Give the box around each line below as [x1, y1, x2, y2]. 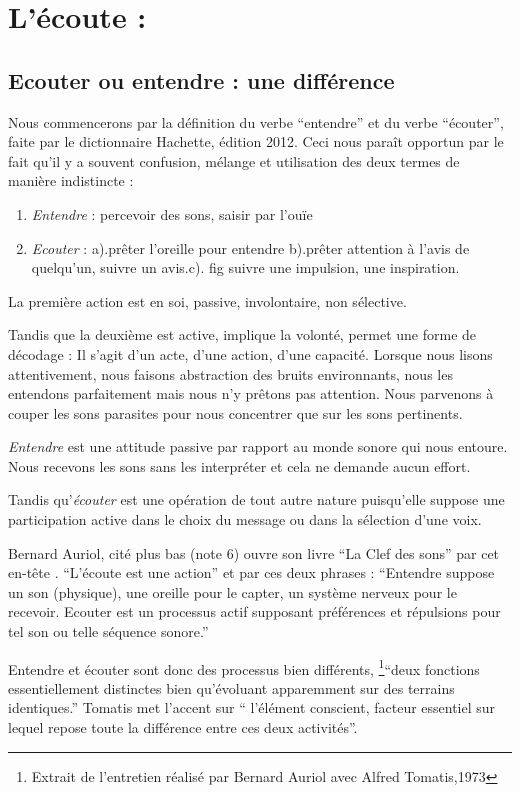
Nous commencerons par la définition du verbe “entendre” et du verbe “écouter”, [8, 111, 504, 132]
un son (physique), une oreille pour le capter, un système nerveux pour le [8, 581, 457, 602]
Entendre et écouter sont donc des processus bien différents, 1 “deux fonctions [8, 655, 480, 679]
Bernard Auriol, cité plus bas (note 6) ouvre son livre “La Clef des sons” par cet [8, 542, 500, 563]
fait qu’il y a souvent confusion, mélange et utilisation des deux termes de [8, 150, 460, 171]
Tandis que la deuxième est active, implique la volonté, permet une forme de [8, 324, 477, 345]
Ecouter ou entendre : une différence [8, 64, 395, 95]
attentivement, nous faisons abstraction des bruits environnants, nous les [8, 363, 453, 384]
